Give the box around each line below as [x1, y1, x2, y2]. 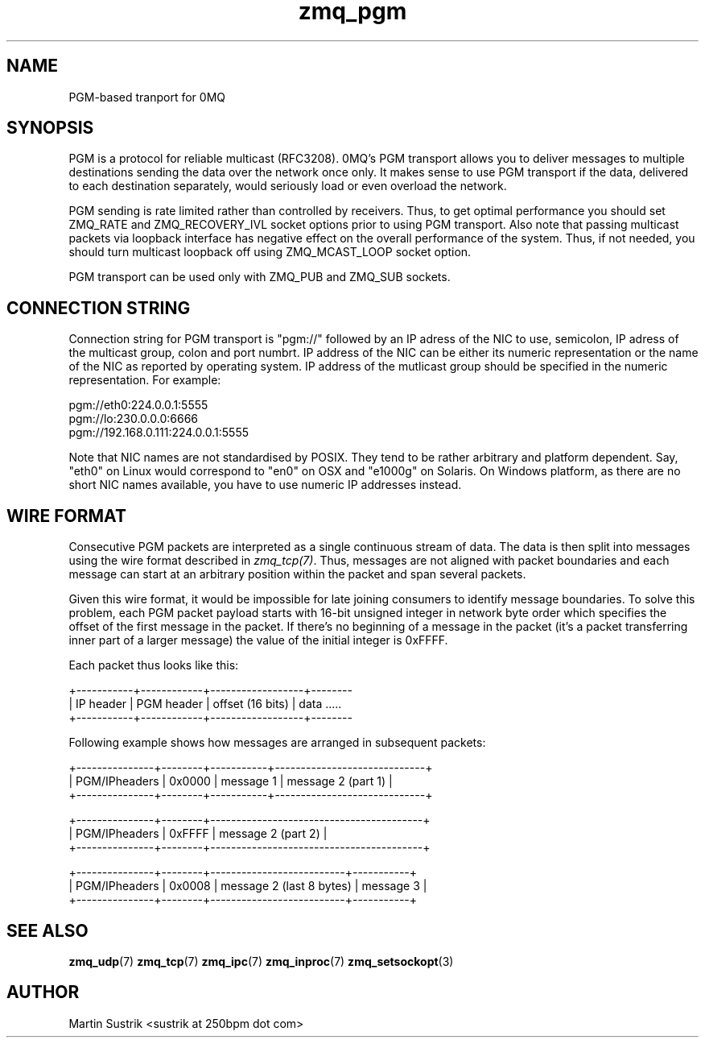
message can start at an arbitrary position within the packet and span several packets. [68, 567, 526, 582]
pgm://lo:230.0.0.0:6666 [68, 412, 198, 426]
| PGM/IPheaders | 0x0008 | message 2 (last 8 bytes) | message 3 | [68, 879, 427, 893]
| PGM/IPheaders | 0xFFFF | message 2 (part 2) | [68, 826, 328, 841]
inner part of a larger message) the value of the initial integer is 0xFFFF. [68, 633, 448, 648]
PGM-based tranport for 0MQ [68, 89, 226, 104]
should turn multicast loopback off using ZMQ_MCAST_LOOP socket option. [68, 245, 472, 259]
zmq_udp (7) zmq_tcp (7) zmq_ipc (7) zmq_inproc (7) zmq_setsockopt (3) [68, 954, 454, 968]
